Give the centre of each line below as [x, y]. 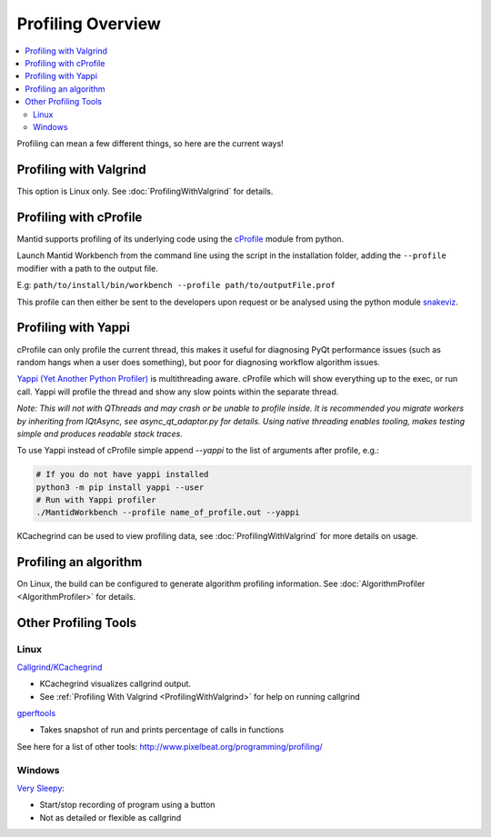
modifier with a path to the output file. [87, 268]
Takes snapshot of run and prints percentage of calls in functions [162, 730]
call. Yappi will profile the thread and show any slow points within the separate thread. [178, 392]
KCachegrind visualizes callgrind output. [115, 684]
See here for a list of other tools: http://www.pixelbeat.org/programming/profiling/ [170, 746]
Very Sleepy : [41, 788]
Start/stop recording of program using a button [127, 805]
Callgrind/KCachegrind [60, 667]
